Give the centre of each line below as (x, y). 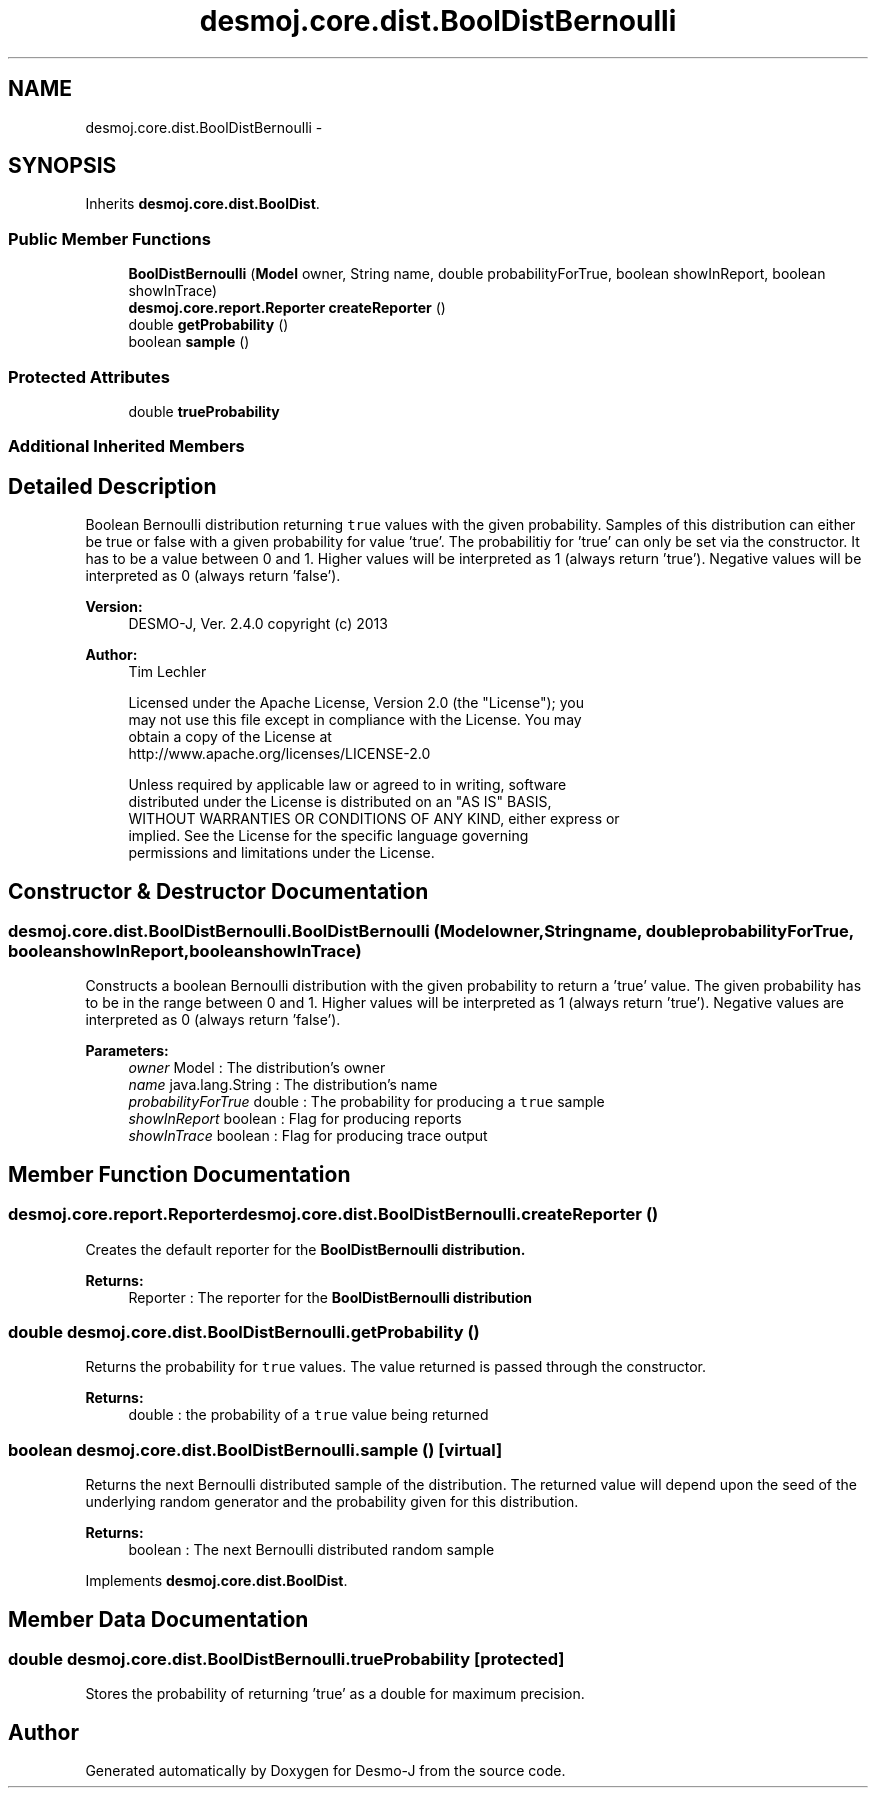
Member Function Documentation (179, 1174)
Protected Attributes (89, 376)
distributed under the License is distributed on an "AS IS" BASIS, (340, 802)
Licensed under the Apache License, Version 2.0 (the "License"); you (356, 703)
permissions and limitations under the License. (281, 853)
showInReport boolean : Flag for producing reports (295, 1119)
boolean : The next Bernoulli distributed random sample (311, 1550)
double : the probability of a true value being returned (308, 1415)
